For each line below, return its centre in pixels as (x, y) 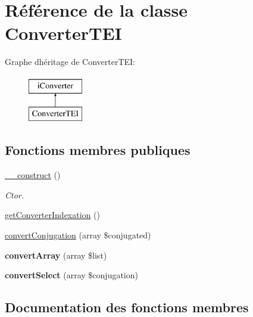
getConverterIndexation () (52, 215)
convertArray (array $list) (56, 255)
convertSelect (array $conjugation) (71, 275)
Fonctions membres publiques (98, 150)
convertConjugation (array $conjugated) (78, 235)
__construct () (33, 175)
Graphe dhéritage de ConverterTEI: (70, 62)
